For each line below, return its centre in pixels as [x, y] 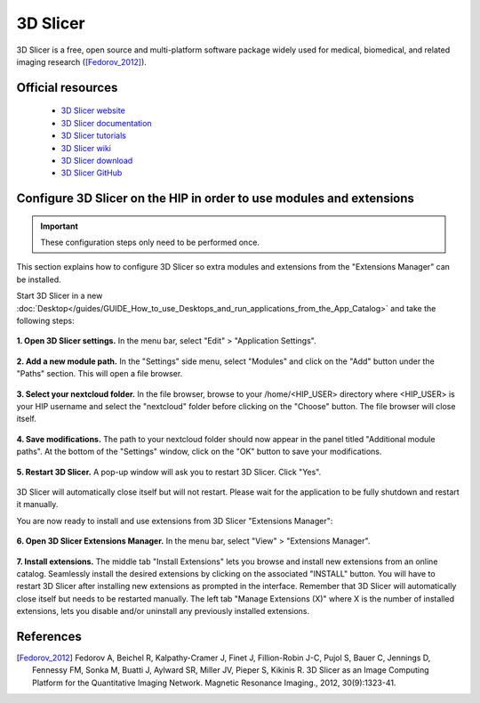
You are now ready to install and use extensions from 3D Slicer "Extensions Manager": [175, 521]
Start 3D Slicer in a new [60, 296]
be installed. [39, 279]
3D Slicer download [97, 160]
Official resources [67, 88]
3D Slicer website [93, 110]
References [49, 636]
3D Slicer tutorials [93, 136]
